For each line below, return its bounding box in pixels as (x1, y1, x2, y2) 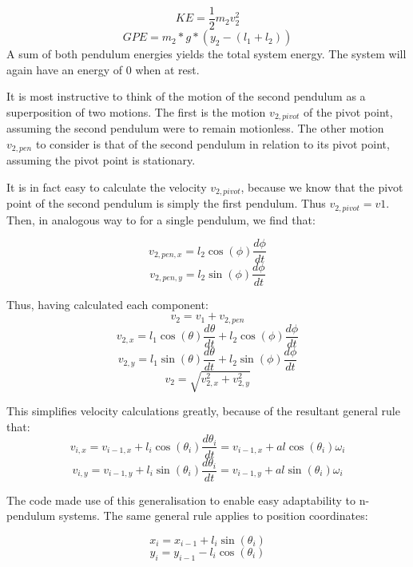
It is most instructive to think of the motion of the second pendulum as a (6, 88, 366, 105)
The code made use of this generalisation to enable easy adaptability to (6, 491, 356, 508)
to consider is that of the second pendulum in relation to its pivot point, (35, 135, 390, 152)
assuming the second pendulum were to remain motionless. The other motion (6, 120, 384, 137)
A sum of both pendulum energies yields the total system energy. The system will (6, 46, 407, 62)
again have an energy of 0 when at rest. (6, 61, 200, 77)
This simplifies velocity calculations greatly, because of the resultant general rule (6, 402, 400, 419)
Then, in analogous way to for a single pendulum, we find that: (6, 211, 316, 228)
